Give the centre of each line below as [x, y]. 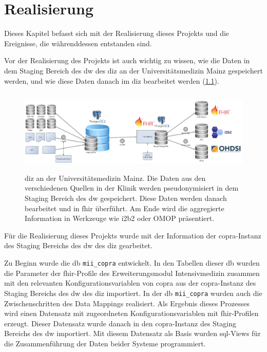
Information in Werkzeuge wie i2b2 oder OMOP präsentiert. [120, 218]
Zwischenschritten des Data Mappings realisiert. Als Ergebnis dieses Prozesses [127, 303]
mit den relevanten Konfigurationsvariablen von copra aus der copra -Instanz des [130, 283]
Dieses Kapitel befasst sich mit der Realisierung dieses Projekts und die [117, 33]
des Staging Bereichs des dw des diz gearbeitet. [78, 245]
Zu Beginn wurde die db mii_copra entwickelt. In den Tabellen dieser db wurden [132, 263]
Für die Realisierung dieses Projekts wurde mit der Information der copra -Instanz [133, 235]
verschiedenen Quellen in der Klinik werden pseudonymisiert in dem [132, 188]
